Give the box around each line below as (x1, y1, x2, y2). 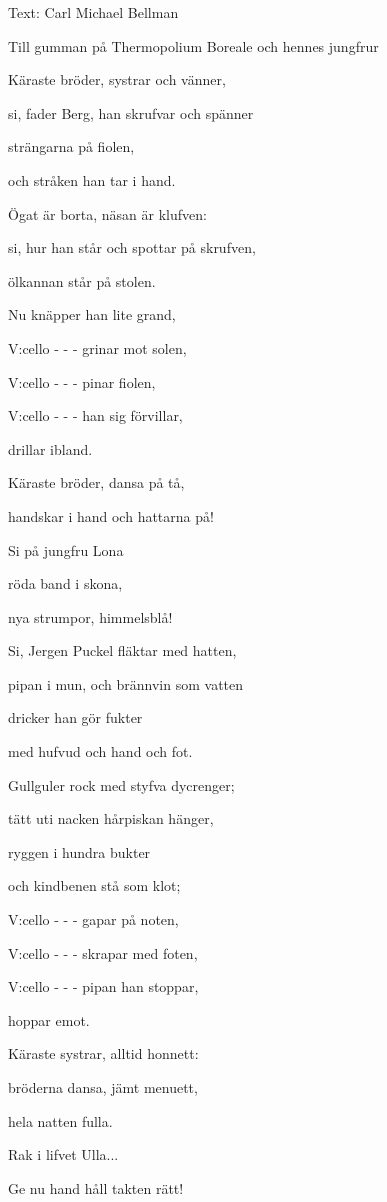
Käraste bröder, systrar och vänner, (8, 69, 226, 90)
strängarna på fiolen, (8, 136, 135, 157)
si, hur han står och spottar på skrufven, (8, 237, 256, 258)
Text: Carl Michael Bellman (8, 2, 179, 22)
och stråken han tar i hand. (8, 169, 176, 190)
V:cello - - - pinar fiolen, (8, 371, 156, 392)
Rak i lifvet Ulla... (8, 1144, 119, 1165)
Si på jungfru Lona (8, 539, 124, 560)
